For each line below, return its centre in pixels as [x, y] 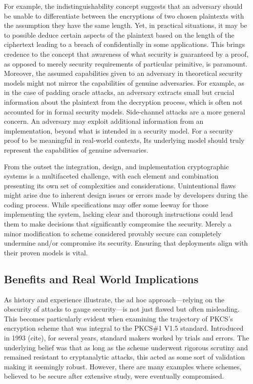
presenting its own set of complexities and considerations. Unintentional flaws [120, 185]
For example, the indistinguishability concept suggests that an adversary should [123, 6]
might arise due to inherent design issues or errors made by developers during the [126, 195]
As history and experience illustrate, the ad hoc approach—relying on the [114, 299]
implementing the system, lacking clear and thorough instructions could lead [118, 214]
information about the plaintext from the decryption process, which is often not [123, 102]
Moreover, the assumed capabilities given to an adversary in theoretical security [123, 73]
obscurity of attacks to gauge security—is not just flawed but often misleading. [122, 309]
